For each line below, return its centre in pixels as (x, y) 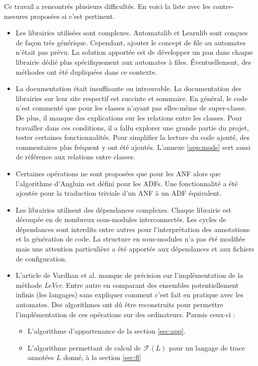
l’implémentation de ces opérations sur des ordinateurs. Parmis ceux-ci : (125, 314)
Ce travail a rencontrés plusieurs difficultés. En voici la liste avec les (107, 6)
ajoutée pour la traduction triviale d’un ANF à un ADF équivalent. (119, 193)
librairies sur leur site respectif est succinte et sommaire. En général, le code (131, 98)
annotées (41, 357)
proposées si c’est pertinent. (73, 16)
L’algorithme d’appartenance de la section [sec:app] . (107, 331)
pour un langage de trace (207, 347)
